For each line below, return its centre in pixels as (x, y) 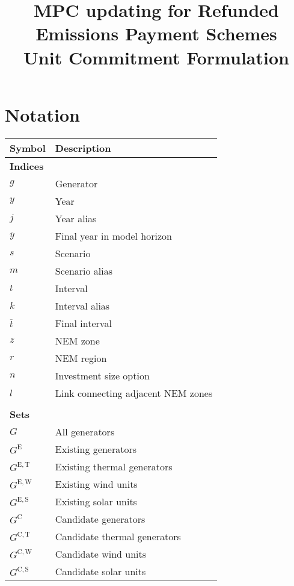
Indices (27, 166)
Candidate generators (100, 519)
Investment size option (102, 375)
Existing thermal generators (114, 466)
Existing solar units (96, 501)
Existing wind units (96, 484)
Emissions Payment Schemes (156, 33)
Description (83, 148)
